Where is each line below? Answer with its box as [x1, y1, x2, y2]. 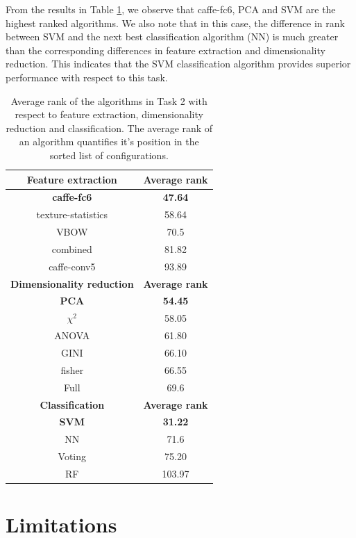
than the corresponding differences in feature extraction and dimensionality [6, 42, 325, 57]
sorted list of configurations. [49, 147, 169, 162]
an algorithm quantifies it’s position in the [19, 134, 199, 149]
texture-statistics [36, 207, 108, 222]
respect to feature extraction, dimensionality [15, 107, 203, 122]
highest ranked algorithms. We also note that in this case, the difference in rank [6, 15, 345, 30]
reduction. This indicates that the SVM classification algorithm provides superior [6, 56, 351, 71]
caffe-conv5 [49, 259, 96, 273]
